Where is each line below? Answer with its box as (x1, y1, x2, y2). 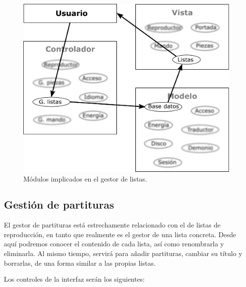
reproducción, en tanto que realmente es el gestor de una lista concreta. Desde (4, 229, 236, 239)
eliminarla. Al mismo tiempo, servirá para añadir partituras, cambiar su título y (4, 248, 243, 258)
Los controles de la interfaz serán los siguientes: (4, 274, 145, 284)
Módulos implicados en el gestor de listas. (23, 173, 147, 183)
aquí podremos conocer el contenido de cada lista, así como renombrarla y (4, 239, 224, 249)
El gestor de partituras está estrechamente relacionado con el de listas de (4, 220, 221, 230)
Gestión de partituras (4, 197, 114, 212)
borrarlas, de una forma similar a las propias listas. (4, 257, 156, 268)
